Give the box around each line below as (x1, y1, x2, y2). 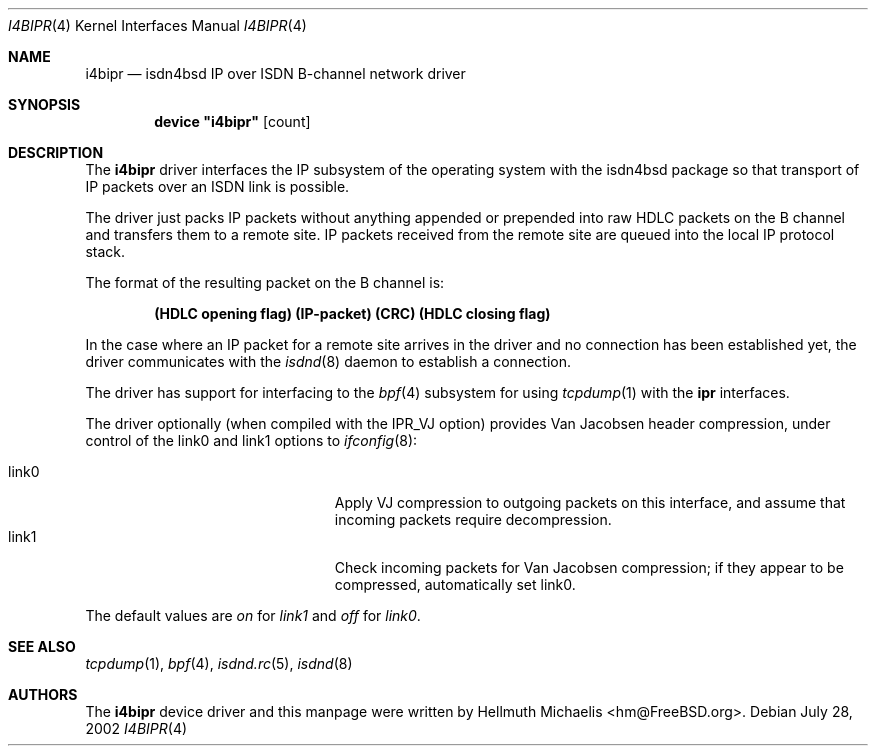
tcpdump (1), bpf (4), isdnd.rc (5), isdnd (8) (85, 655, 353, 672)
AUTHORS (8, 686, 78, 703)
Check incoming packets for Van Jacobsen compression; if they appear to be (334, 559, 844, 576)
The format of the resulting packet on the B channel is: (85, 274, 445, 291)
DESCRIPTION (8, 144, 104, 161)
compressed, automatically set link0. (334, 576, 576, 593)
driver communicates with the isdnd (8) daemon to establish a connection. (85, 353, 571, 370)
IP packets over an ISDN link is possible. (85, 178, 350, 195)
